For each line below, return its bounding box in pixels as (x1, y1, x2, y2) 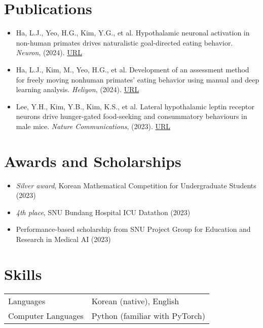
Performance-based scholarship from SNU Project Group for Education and (16, 224, 251, 234)
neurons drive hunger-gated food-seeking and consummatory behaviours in (16, 111, 247, 121)
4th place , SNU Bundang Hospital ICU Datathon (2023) (16, 207, 191, 217)
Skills (4, 263, 42, 284)
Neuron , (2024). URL (16, 47, 82, 58)
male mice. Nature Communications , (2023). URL (16, 120, 171, 131)
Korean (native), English (91, 295, 179, 307)
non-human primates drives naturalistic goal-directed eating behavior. (16, 37, 233, 48)
